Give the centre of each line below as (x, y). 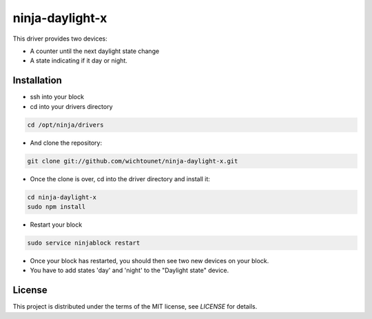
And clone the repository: (66, 143)
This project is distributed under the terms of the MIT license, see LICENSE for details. (135, 307)
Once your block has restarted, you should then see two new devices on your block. (149, 260)
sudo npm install (56, 206)
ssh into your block (57, 97)
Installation (37, 80)
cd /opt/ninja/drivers (65, 125)
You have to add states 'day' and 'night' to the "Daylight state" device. (130, 270)
